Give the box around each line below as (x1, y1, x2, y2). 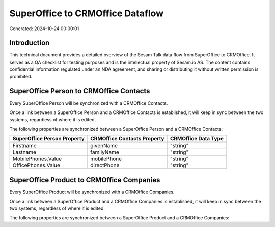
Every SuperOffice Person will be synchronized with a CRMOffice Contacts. (9, 100, 168, 106)
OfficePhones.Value (12, 162, 61, 169)
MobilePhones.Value (12, 155, 62, 162)
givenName (90, 142, 118, 149)
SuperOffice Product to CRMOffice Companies (9, 176, 160, 184)
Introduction (9, 39, 50, 47)
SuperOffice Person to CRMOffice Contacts (9, 87, 150, 95)
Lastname (12, 149, 37, 156)
